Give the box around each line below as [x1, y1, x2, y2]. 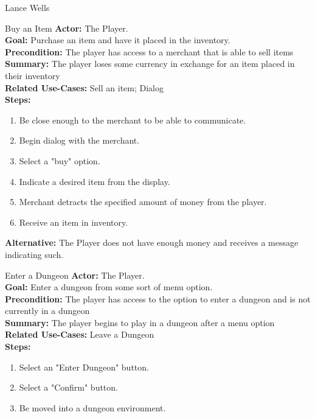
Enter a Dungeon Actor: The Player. [5, 268, 145, 281]
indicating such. [5, 248, 64, 260]
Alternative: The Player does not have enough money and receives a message [5, 236, 299, 249]
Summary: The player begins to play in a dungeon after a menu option [5, 316, 275, 329]
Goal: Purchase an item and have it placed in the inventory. [5, 33, 230, 46]
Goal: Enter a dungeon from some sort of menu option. [5, 280, 213, 293]
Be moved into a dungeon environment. [19, 401, 166, 414]
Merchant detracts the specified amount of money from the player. [19, 195, 267, 208]
